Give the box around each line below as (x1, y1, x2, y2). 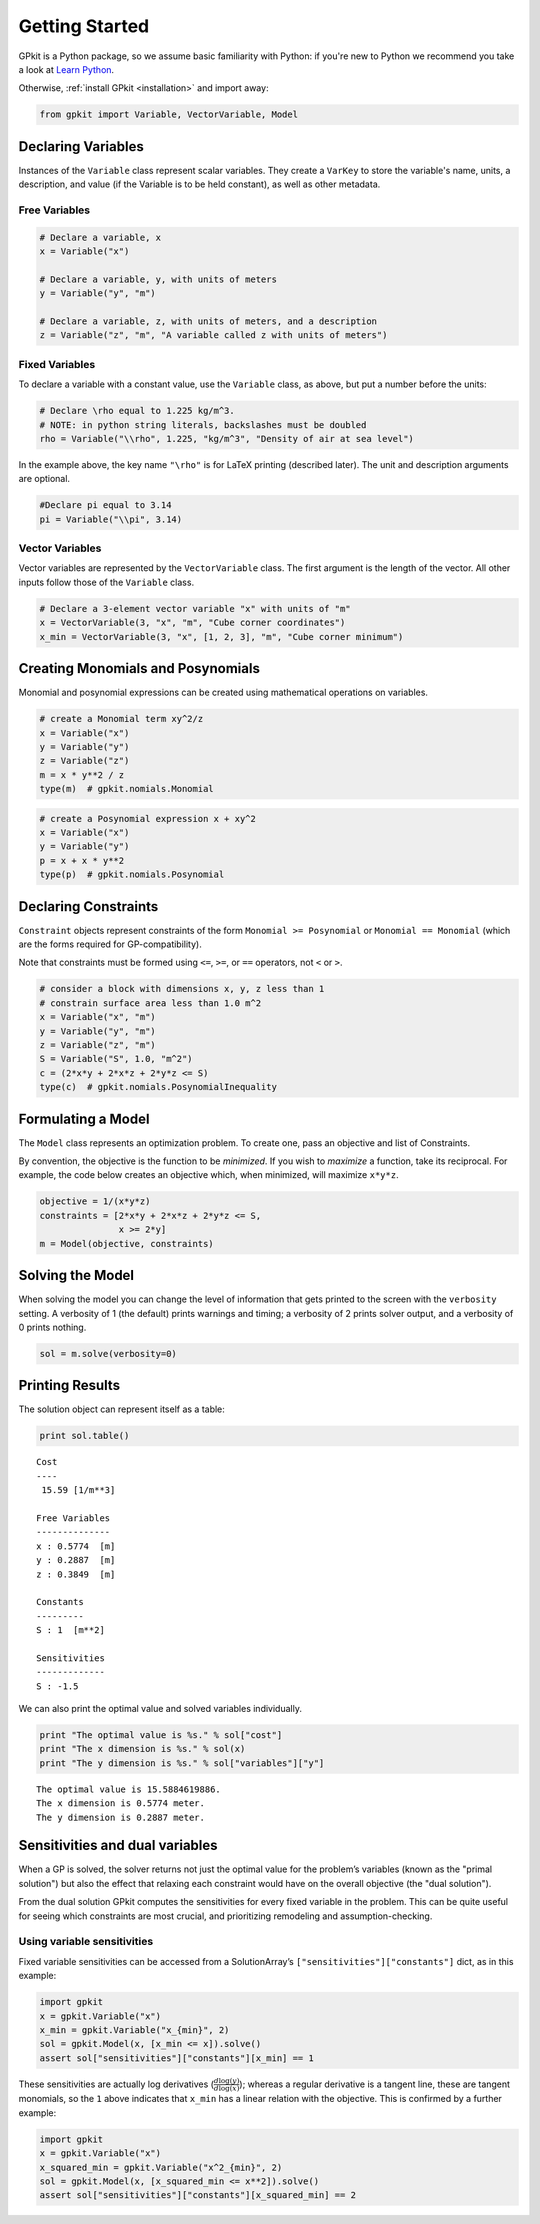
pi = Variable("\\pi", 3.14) (39, 513, 183, 525)
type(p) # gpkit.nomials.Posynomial (39, 869, 225, 880)
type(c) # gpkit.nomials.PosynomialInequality (39, 1081, 277, 1093)
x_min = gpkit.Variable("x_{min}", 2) (39, 2024, 230, 2035)
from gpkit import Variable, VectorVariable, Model (39, 109, 299, 120)
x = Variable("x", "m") (39, 1011, 157, 1023)
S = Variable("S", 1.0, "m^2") (39, 1053, 194, 1065)
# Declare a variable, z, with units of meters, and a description (39, 316, 378, 327)
